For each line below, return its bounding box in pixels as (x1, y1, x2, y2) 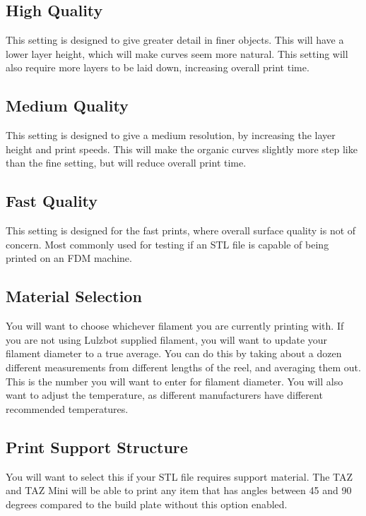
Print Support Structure (6, 436, 188, 457)
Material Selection (6, 285, 142, 307)
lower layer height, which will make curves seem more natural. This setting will (6, 46, 348, 61)
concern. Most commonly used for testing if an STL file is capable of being (6, 236, 329, 251)
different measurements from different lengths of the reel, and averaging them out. (6, 359, 361, 374)
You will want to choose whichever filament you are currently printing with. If (6, 318, 344, 333)
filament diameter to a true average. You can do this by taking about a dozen (6, 346, 342, 361)
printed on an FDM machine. (6, 251, 132, 265)
